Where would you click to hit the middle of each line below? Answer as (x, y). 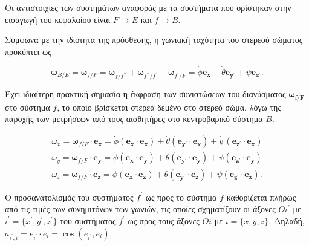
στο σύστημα (28, 107)
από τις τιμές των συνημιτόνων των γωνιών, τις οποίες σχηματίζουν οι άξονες (140, 209)
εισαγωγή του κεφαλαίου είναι (58, 19)
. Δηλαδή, (287, 220)
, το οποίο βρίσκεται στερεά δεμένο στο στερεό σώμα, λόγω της (169, 107)
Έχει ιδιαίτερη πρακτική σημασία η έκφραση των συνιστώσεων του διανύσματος (145, 94)
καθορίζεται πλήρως (261, 197)
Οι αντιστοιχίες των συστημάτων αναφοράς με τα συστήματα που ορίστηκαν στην (148, 7)
